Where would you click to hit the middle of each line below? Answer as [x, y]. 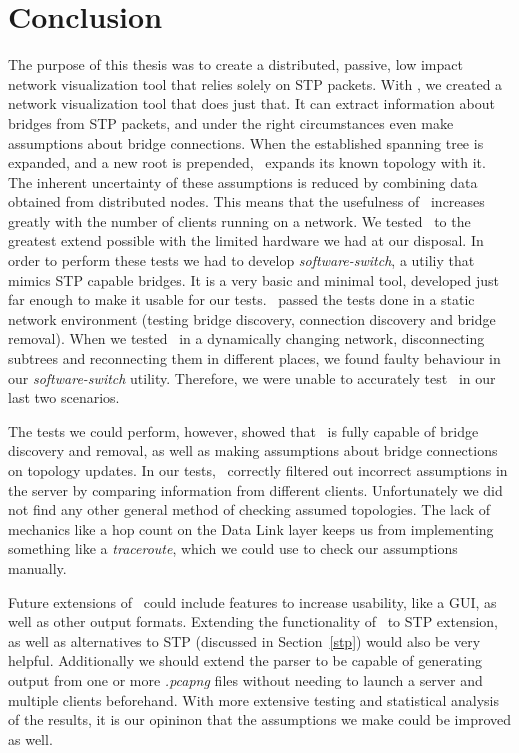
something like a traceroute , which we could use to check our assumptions [233, 548]
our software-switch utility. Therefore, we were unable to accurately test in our [252, 377]
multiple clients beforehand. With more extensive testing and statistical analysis [254, 699]
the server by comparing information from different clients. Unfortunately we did [255, 489]
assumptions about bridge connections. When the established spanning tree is [246, 142]
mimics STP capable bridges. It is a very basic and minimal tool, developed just [254, 279]
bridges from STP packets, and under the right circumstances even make [231, 122]
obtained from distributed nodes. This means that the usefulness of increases [246, 201]
